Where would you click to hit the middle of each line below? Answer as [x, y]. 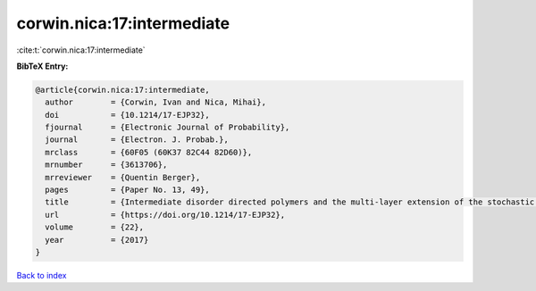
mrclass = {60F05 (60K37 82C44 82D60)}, [149, 152]
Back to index [42, 275]
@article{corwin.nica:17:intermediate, [122, 90]
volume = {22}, [95, 227]
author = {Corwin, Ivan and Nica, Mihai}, [156, 102]
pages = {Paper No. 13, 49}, [127, 190]
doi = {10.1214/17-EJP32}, [127, 115]
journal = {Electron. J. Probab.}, [137, 140]
